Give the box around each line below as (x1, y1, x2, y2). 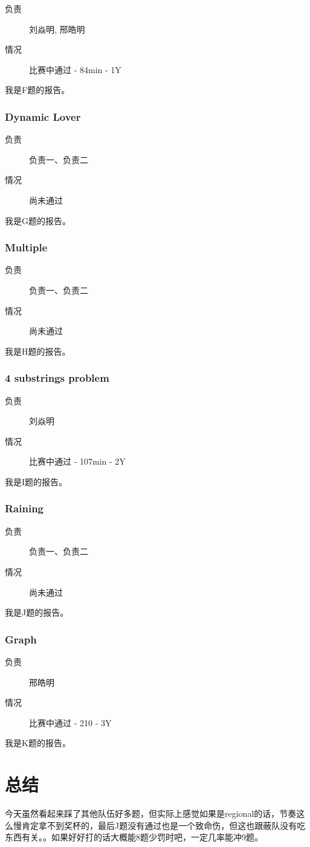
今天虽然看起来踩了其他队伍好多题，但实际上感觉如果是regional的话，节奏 (5, 807, 297, 820)
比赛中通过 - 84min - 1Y (29, 63, 121, 76)
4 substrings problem (5, 370, 109, 385)
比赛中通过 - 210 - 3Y (29, 716, 112, 729)
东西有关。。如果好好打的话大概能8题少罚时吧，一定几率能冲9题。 (5, 831, 263, 843)
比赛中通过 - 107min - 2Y (29, 455, 126, 468)
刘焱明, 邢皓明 (29, 22, 85, 35)
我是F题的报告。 (5, 83, 70, 96)
